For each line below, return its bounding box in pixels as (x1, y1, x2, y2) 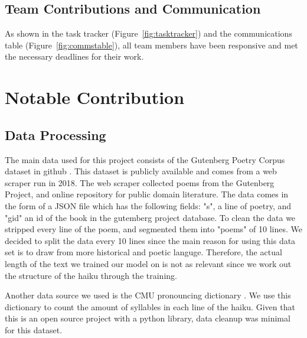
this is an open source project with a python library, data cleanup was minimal (5, 312, 290, 324)
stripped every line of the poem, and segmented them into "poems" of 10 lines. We (5, 223, 302, 235)
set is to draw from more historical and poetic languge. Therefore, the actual (5, 246, 282, 258)
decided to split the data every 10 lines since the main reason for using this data (5, 234, 296, 246)
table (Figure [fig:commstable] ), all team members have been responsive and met (5, 38, 298, 51)
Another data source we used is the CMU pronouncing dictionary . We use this (5, 289, 291, 301)
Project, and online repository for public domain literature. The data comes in (5, 188, 289, 200)
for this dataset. (5, 323, 63, 336)
